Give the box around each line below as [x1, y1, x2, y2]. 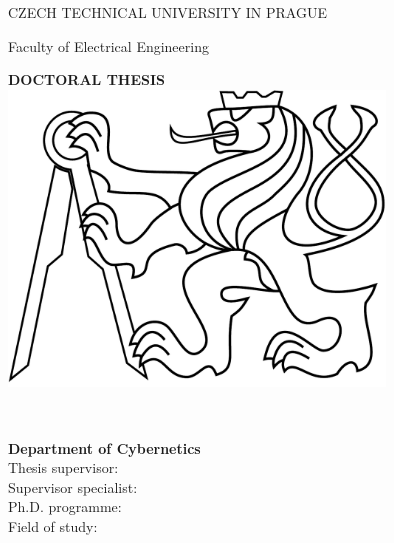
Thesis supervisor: [8, 457, 119, 478]
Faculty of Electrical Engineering [8, 35, 209, 56]
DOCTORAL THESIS [8, 69, 166, 90]
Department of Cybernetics [8, 437, 201, 458]
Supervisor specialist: [8, 476, 138, 497]
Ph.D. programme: [8, 496, 122, 517]
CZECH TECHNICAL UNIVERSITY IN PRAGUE [8, 2, 327, 22]
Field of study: [8, 516, 98, 537]
